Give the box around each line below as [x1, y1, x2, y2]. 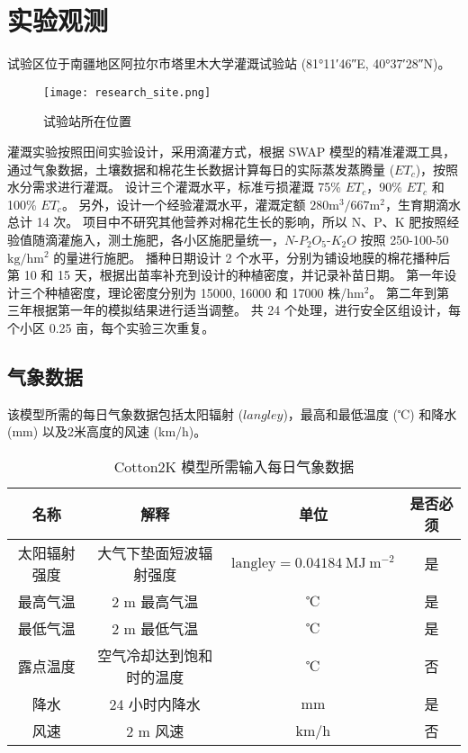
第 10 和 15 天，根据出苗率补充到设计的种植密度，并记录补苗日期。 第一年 [7, 265, 445, 284]
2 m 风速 [126, 720, 184, 741]
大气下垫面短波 [97, 542, 199, 563]
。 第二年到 [369, 282, 437, 301]
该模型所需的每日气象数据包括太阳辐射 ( [7, 404, 244, 423]
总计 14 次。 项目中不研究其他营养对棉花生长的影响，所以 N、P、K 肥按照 [7, 212, 447, 231]
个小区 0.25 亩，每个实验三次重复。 [7, 318, 215, 336]
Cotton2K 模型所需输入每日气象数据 [113, 455, 355, 477]
